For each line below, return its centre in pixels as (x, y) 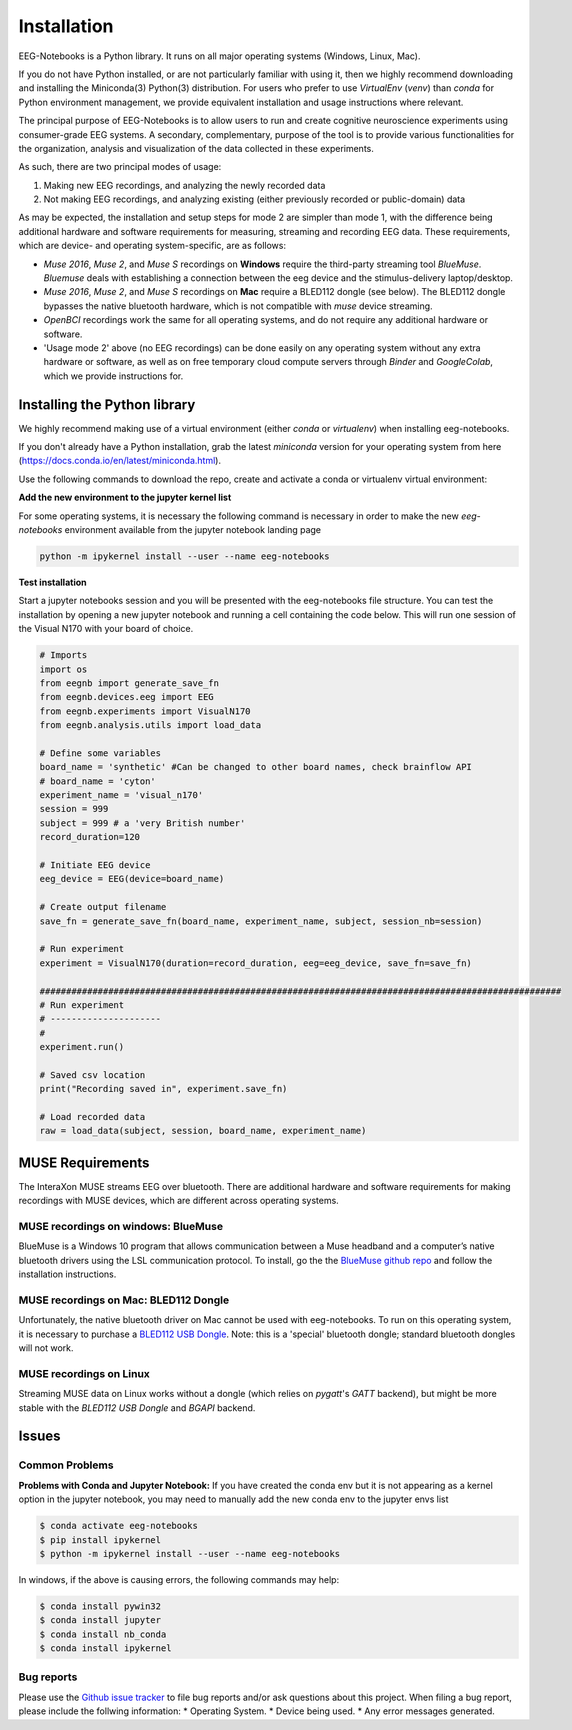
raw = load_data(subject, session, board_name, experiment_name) (203, 1131)
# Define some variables (100, 753)
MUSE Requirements (84, 1162)
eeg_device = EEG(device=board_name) (132, 879)
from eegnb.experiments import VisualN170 (145, 711)
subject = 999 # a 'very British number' (142, 823)
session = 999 (74, 809)
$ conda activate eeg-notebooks (119, 1526)
